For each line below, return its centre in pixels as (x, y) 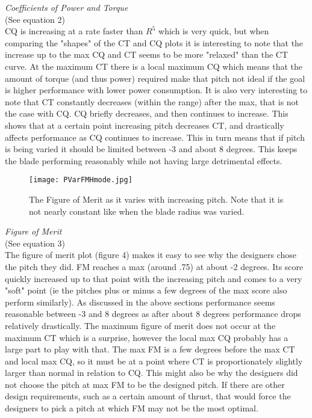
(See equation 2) (35, 19)
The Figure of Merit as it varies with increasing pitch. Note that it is (156, 199)
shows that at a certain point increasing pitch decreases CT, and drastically (145, 125)
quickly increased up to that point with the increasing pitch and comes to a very (154, 278)
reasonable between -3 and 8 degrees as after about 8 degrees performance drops (153, 314)
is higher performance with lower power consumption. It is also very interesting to (156, 90)
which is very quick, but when (214, 31)
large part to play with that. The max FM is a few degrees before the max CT (150, 349)
